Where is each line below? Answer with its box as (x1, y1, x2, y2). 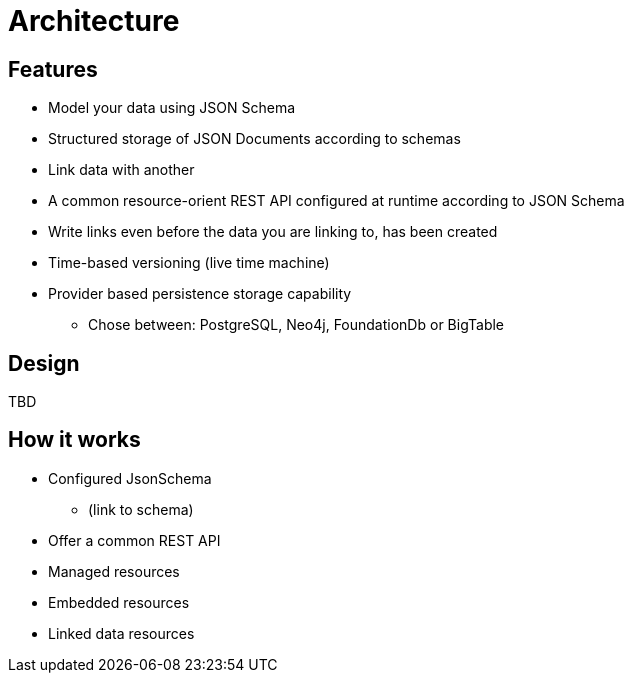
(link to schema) (88, 500, 194, 518)
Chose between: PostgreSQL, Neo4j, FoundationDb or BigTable (88, 316, 505, 334)
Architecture (8, 4, 180, 38)
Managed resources (48, 562, 180, 580)
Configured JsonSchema (48, 469, 212, 487)
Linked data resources (48, 624, 195, 642)
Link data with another (48, 161, 195, 179)
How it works (8, 427, 141, 453)
